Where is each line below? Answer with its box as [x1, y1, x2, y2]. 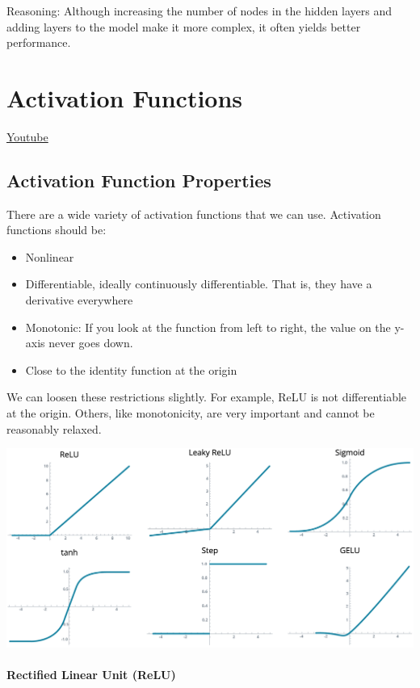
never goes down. [48, 334, 133, 351]
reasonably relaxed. [6, 420, 102, 437]
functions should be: [6, 221, 107, 238]
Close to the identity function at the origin [25, 361, 237, 378]
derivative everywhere [25, 292, 133, 308]
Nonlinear [25, 248, 74, 265]
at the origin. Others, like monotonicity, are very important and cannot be [6, 405, 375, 422]
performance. [6, 34, 71, 51]
